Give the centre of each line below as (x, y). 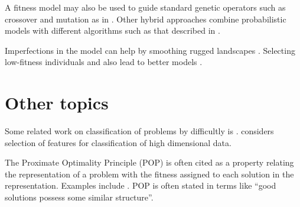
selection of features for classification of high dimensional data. (118, 142)
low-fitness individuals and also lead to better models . (104, 62)
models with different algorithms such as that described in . (112, 30)
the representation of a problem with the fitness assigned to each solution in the (149, 174)
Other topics (57, 103)
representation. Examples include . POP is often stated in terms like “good (141, 185)
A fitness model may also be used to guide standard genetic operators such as (145, 7)
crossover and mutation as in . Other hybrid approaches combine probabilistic (146, 19)
